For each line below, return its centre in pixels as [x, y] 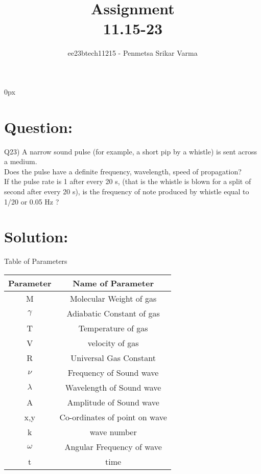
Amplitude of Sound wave [113, 402]
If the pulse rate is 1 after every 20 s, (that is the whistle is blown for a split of [128, 181]
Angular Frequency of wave [113, 446]
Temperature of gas [113, 328]
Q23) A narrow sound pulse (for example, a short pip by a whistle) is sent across [131, 151]
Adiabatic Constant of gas [113, 313]
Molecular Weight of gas [113, 298]
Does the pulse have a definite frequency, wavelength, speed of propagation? [123, 171]
